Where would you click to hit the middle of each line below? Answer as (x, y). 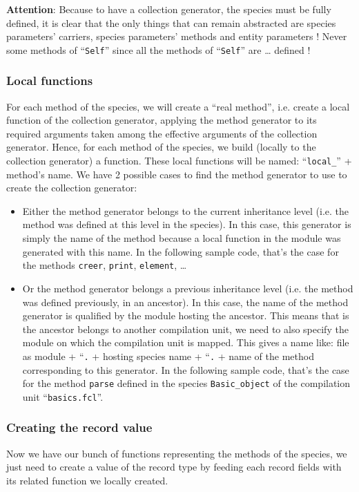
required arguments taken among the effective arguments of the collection (162, 133)
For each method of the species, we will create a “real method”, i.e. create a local (178, 106)
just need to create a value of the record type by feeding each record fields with (174, 467)
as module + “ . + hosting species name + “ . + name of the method (168, 356)
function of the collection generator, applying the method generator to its (162, 120)
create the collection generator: (72, 188)
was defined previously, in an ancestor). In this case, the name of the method (185, 302)
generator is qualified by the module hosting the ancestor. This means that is (186, 315)
